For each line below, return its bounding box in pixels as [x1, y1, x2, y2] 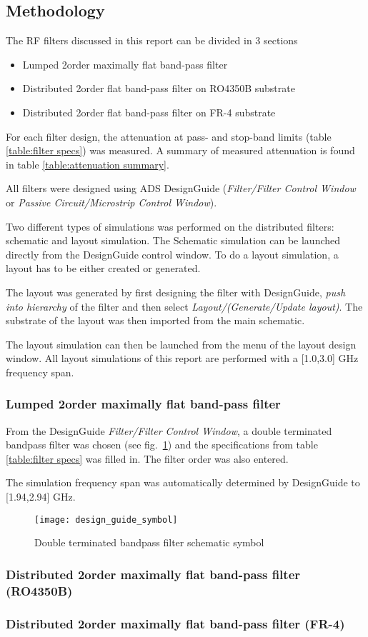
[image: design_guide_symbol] [34, 514, 178, 525]
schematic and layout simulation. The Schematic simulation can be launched [6, 233, 341, 248]
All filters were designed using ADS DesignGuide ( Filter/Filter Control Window [6, 181, 356, 196]
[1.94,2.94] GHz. [6, 489, 76, 504]
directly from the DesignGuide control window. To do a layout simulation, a [6, 246, 339, 261]
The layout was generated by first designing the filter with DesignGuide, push [6, 284, 346, 299]
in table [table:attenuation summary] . [6, 156, 169, 171]
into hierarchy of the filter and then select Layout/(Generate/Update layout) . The [6, 299, 363, 314]
